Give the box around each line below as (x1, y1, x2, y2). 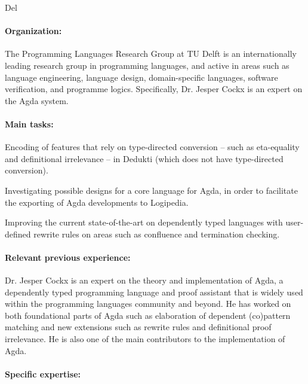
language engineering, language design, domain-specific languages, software (5, 71, 278, 83)
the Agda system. (5, 94, 69, 106)
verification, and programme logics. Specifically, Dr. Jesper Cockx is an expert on (5, 83, 303, 95)
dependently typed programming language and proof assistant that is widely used (5, 285, 303, 298)
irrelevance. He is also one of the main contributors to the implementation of (5, 333, 285, 345)
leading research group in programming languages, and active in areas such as (5, 59, 289, 71)
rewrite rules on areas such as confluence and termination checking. (33, 227, 280, 240)
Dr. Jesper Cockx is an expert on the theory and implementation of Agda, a (5, 274, 284, 287)
